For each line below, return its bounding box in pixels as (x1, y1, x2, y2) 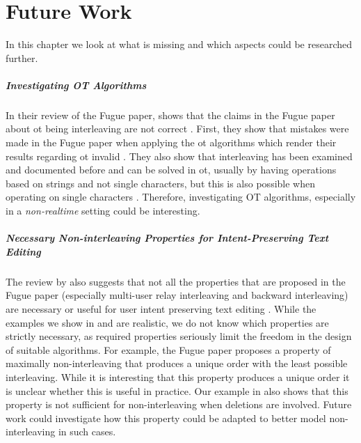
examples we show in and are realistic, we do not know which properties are (6, 315, 329, 329)
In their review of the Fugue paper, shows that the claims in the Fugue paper (6, 107, 335, 122)
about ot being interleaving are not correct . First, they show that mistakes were (6, 121, 349, 136)
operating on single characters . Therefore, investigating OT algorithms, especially (6, 189, 356, 204)
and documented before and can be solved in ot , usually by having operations (6, 162, 337, 177)
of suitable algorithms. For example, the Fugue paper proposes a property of (6, 342, 331, 357)
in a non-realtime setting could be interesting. (6, 203, 200, 218)
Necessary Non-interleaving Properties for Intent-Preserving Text (6, 231, 329, 245)
